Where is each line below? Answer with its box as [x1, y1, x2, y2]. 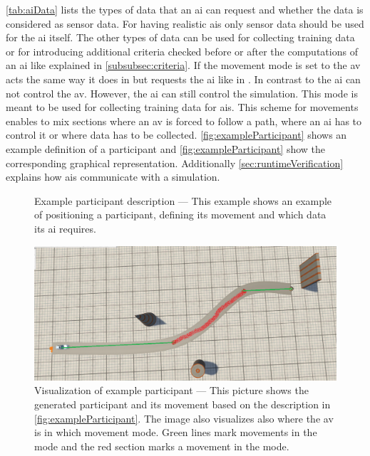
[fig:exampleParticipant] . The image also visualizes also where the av [34, 410, 334, 425]
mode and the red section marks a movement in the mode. [34, 438, 289, 453]
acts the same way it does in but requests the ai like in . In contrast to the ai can [6, 71, 361, 86]
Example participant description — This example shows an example [34, 193, 332, 208]
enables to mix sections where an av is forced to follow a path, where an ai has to [6, 113, 362, 128]
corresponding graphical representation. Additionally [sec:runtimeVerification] [6, 155, 344, 170]
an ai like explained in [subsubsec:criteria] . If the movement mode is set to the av [6, 58, 361, 73]
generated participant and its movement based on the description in [34, 396, 331, 411]
